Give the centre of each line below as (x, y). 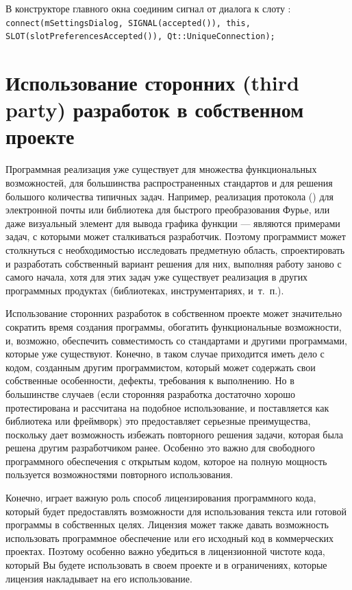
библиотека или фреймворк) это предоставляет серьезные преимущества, (158, 421)
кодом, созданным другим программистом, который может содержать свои (161, 367)
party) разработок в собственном (155, 109)
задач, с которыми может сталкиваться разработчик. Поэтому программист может (176, 236)
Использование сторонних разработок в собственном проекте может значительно (174, 313)
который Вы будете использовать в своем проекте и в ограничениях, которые (166, 565)
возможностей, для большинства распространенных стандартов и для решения (169, 182)
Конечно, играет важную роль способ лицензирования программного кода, (161, 498)
